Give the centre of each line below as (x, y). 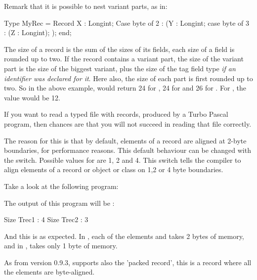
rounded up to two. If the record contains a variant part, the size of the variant (124, 59)
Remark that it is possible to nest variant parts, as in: (86, 6)
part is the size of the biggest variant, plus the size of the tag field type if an (120, 68)
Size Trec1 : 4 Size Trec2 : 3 (46, 219)
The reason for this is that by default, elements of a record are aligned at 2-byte (125, 140)
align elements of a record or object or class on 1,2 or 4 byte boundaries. (114, 169)
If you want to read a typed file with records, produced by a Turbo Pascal (116, 114)
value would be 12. (32, 97)
